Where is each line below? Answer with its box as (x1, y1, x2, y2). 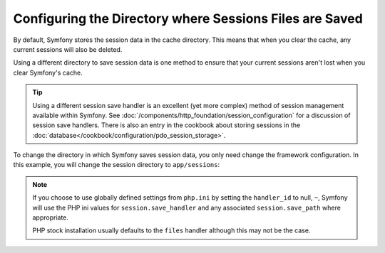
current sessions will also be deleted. (13, 45, 123, 53)
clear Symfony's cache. (13, 68, 83, 77)
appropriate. (32, 213, 69, 222)
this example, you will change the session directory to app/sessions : (13, 161, 220, 169)
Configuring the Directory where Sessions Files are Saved (13, 11, 363, 26)
